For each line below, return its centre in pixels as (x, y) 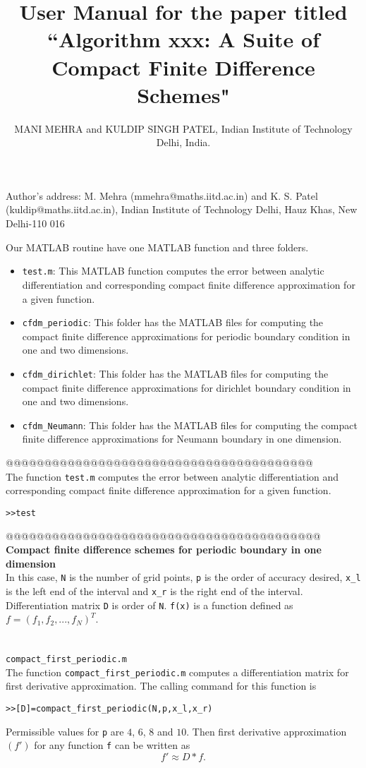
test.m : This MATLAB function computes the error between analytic (173, 271)
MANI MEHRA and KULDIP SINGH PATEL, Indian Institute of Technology (183, 128)
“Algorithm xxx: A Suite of (183, 39)
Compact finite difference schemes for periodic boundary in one (164, 550)
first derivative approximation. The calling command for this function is (161, 686)
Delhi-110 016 (35, 223)
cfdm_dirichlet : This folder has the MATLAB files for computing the (175, 373)
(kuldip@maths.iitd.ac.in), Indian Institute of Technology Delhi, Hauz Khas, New (182, 209)
